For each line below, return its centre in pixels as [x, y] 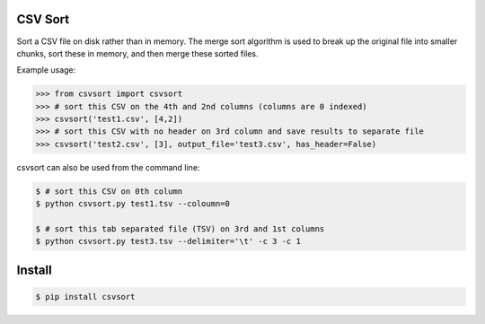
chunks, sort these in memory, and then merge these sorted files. [138, 53]
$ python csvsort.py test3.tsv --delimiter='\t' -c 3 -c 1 [168, 241]
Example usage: [46, 70]
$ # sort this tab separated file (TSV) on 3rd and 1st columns [180, 228]
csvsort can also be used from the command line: [108, 167]
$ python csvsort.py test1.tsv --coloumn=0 [133, 204]
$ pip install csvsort [85, 297]
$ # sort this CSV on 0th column [109, 191]
